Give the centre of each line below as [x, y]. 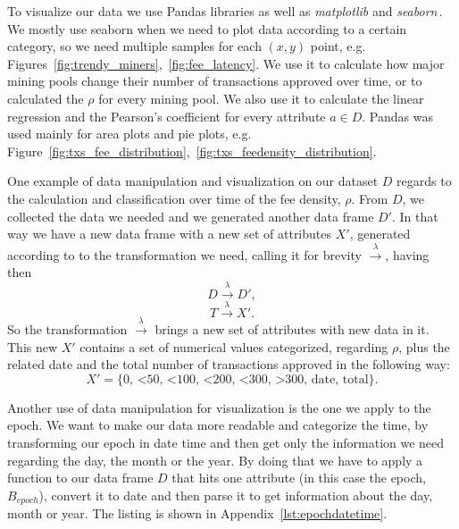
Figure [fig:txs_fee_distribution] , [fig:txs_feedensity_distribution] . [192, 151]
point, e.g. [338, 46]
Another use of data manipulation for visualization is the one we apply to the [219, 407]
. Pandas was [397, 116]
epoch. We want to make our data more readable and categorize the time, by [218, 425]
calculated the [46, 98]
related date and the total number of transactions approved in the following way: [229, 364]
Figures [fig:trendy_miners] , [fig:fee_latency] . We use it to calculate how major [226, 63]
